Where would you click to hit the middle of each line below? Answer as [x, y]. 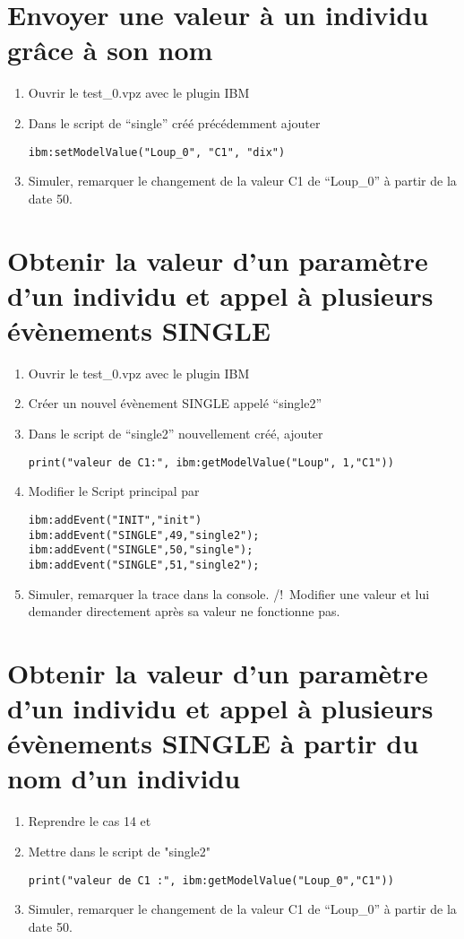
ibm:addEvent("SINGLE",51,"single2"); [144, 565]
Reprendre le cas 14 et [90, 821]
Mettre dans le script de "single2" [120, 851]
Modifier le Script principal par [114, 491]
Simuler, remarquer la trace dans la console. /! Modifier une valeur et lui [229, 593]
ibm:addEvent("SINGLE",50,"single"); [141, 550]
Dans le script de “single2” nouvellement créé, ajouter [176, 434]
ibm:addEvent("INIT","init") [115, 520]
